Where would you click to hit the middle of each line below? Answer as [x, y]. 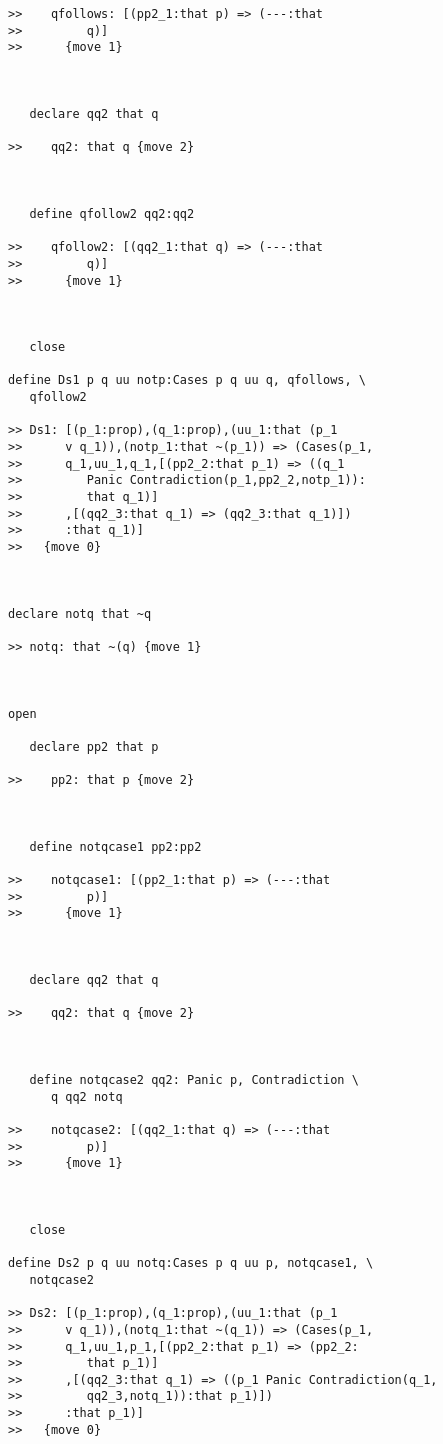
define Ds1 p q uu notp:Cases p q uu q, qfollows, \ [187, 380]
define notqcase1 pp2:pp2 [115, 846]
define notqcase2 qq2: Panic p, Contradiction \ [194, 1080]
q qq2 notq [86, 1096]
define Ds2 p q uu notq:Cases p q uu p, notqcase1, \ [191, 1263]
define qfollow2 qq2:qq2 [112, 213]
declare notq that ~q [80, 613]
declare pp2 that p [94, 746]
